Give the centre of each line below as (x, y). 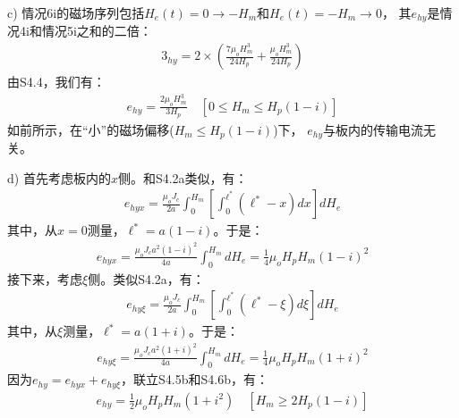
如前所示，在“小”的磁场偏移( (91, 129)
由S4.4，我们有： (56, 82)
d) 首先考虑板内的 (59, 177)
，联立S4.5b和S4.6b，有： (195, 379)
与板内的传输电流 (374, 129)
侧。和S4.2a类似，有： (183, 177)
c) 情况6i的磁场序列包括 (76, 13)
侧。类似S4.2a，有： (146, 278)
